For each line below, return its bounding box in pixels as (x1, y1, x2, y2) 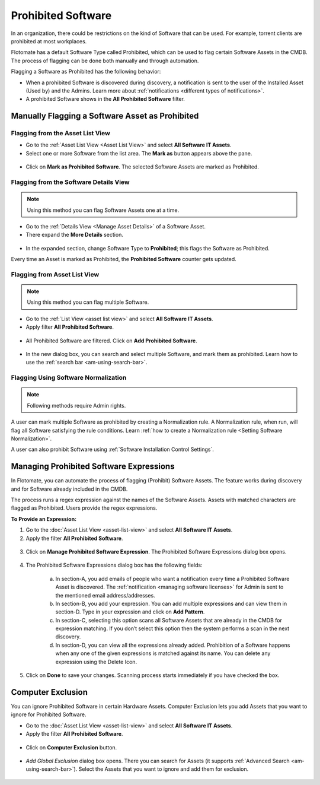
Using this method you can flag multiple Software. (27, 298, 149, 306)
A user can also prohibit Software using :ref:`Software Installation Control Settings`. (11, 446, 215, 453)
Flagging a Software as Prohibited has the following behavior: (11, 68, 161, 75)
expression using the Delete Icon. (55, 658, 137, 665)
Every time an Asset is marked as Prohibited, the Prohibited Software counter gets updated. (11, 256, 236, 263)
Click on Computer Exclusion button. (25, 743, 117, 751)
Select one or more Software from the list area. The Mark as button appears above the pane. (25, 150, 252, 157)
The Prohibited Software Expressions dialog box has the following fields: (25, 561, 203, 569)
